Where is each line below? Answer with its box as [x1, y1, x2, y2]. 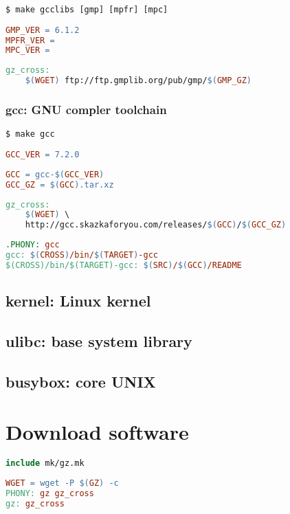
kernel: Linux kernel [5, 290, 151, 311]
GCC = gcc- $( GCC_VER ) [5, 169, 104, 179]
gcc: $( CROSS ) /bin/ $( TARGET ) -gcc [5, 250, 158, 260]
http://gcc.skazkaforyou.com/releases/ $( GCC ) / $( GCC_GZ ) [25, 220, 287, 230]
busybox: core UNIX [5, 370, 156, 392]
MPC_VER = [5, 45, 50, 56]
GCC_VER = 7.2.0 [5, 149, 80, 159]
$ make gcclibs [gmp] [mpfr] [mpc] [5, 5, 168, 14]
